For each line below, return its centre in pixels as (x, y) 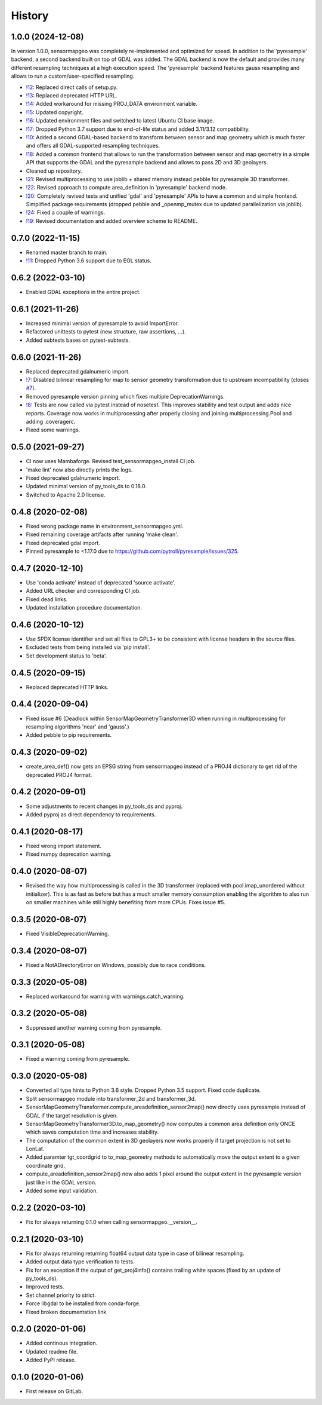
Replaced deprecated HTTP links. (67, 687)
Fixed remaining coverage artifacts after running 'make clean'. (102, 534)
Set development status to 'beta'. (66, 656)
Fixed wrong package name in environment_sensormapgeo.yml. (105, 526)
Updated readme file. (52, 1351)
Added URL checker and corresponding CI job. (83, 591)
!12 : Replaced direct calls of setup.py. (72, 87)
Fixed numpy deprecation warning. (69, 854)
